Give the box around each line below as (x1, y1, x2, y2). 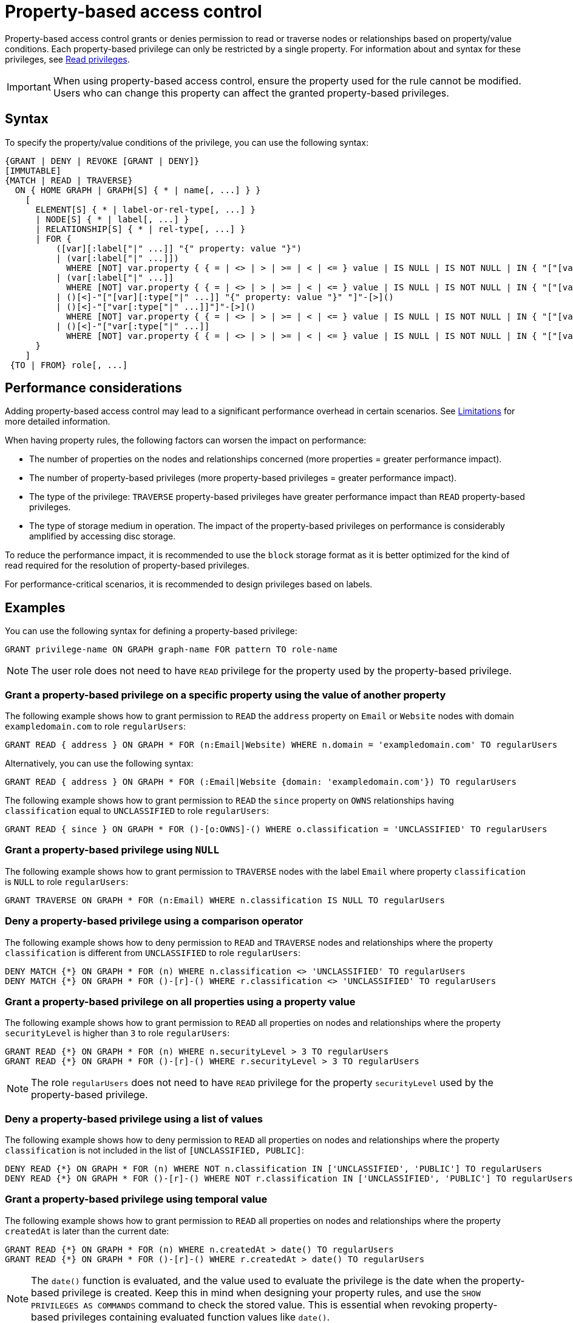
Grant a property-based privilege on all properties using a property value (5, 995, 356, 1008)
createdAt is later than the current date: (5, 1225, 169, 1236)
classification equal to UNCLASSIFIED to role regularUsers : (5, 805, 269, 816)
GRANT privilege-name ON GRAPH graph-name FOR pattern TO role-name (5, 644, 337, 655)
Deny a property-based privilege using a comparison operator (5, 915, 303, 928)
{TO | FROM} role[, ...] (10, 360, 128, 370)
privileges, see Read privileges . (5, 53, 130, 64)
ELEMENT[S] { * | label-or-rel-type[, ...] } (35, 204, 256, 214)
